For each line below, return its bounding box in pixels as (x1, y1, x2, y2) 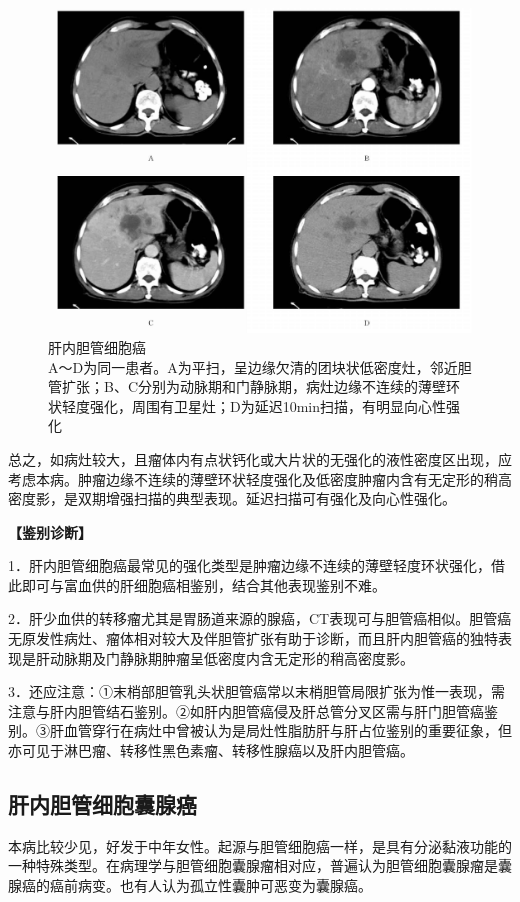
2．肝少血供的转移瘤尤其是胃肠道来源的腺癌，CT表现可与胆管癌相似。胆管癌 (8, 608, 512, 629)
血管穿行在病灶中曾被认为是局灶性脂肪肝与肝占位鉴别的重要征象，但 (63, 720, 512, 741)
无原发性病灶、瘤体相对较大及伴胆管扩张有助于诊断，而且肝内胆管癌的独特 (8, 628, 498, 649)
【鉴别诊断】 (8, 521, 92, 542)
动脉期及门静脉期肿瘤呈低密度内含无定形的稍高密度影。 (49, 647, 414, 668)
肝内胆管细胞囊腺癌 (8, 789, 197, 820)
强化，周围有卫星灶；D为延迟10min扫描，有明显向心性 (89, 395, 447, 416)
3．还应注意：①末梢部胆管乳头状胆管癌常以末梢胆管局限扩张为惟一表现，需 (8, 681, 505, 702)
